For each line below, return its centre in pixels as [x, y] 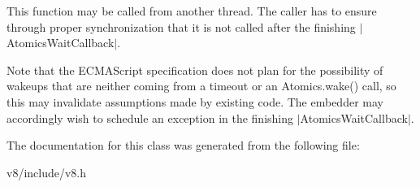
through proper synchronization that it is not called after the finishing [181, 26]
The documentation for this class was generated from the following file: [183, 145]
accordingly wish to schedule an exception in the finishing [150, 117]
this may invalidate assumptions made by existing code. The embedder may [195, 101]
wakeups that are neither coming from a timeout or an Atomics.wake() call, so [201, 86]
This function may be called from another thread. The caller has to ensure [192, 11]
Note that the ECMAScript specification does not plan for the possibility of [195, 70]
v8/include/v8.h [47, 172]
